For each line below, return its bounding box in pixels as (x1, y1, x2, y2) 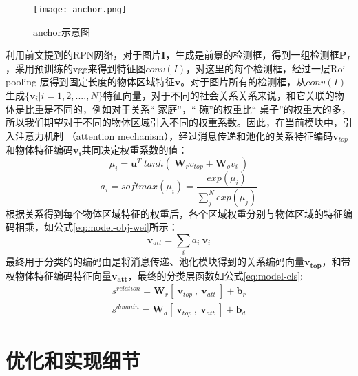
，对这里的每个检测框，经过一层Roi (186, 61, 346, 75)
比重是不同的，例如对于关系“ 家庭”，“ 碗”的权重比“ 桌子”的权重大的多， (24, 101, 351, 116)
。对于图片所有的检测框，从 (180, 74, 306, 89)
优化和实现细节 (6, 346, 141, 374)
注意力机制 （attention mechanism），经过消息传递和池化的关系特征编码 (14, 128, 333, 143)
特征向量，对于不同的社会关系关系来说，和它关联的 (103, 88, 335, 103)
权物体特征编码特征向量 (6, 268, 112, 282)
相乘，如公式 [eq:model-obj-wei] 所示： (14, 220, 178, 234)
